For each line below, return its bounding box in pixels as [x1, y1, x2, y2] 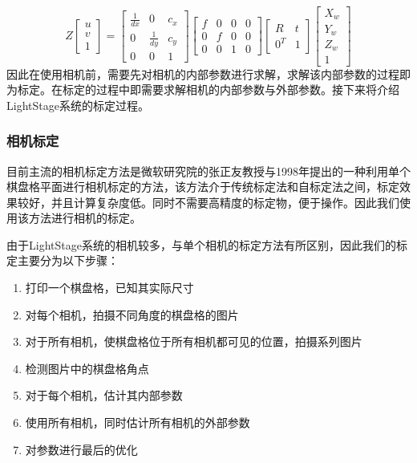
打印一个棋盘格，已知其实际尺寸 [25, 279, 194, 296]
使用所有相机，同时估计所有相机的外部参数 [25, 414, 250, 431]
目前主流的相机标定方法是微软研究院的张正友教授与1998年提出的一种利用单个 [6, 162, 411, 179]
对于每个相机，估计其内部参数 [25, 387, 183, 404]
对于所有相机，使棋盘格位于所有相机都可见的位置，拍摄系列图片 [25, 333, 362, 350]
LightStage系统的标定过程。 [6, 96, 149, 113]
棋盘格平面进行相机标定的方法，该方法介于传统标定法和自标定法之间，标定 [6, 178, 399, 195]
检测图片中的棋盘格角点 [25, 359, 149, 376]
